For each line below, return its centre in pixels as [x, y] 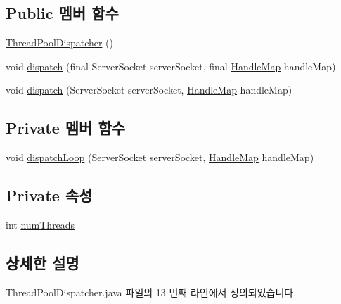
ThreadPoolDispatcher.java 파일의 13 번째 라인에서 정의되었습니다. [151, 292]
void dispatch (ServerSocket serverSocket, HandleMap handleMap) [149, 90]
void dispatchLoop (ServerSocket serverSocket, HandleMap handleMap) [160, 157]
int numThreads [40, 224]
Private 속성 [49, 195]
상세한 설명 [43, 262]
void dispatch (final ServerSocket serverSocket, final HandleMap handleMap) [171, 66]
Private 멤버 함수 [66, 128]
